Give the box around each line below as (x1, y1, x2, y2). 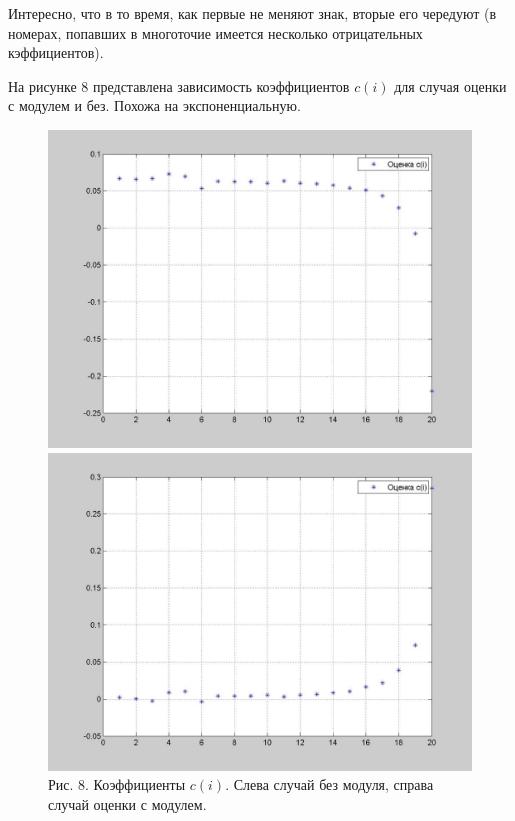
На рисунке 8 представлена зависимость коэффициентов (8, 75, 350, 96)
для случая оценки (394, 75, 507, 96)
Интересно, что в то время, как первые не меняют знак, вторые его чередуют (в (8, 3, 497, 23)
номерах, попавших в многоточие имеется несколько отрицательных (8, 22, 423, 43)
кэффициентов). (8, 42, 104, 63)
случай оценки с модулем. (48, 793, 207, 814)
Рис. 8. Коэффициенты (48, 774, 186, 795)
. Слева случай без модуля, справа (225, 774, 434, 795)
